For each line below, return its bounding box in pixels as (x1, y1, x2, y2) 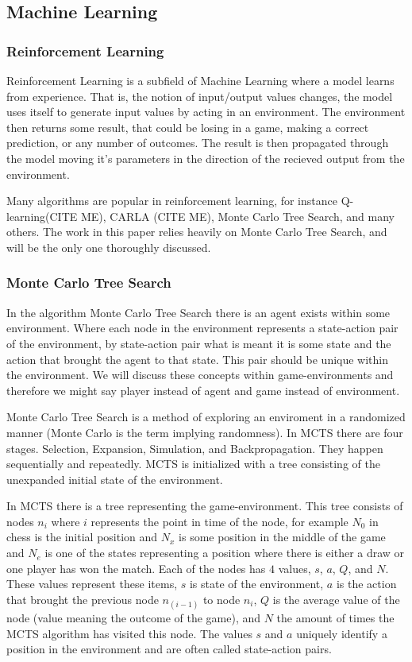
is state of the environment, (189, 575, 324, 592)
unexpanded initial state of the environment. (6, 470, 223, 487)
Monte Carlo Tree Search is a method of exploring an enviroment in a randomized (6, 408, 406, 425)
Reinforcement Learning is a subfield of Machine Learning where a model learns (6, 72, 395, 88)
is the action (336, 575, 397, 592)
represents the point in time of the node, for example (90, 513, 348, 529)
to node (202, 590, 241, 607)
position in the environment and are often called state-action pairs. (6, 641, 332, 657)
